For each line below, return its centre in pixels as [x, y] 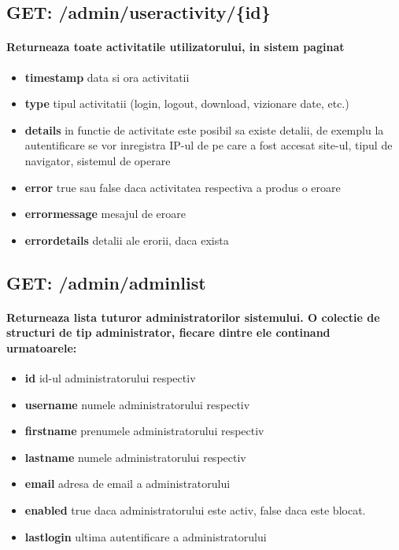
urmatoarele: [42, 347]
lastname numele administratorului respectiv [135, 457]
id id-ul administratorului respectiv [110, 378]
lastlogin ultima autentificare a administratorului [146, 536]
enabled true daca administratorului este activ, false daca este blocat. [195, 510]
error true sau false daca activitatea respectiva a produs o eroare [183, 187]
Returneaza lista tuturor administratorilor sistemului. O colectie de [193, 317]
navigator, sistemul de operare [98, 160]
